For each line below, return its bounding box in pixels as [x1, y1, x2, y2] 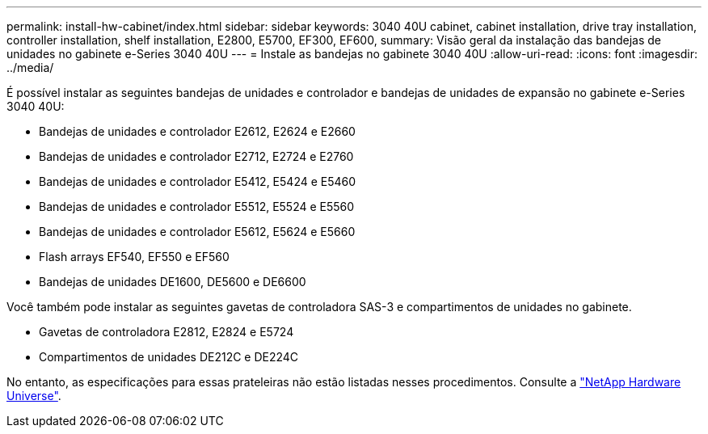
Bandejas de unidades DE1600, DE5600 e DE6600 [39, 275, 306, 289]
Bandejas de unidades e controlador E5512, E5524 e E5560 [39, 200, 355, 213]
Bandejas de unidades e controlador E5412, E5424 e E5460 [39, 175, 356, 188]
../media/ [6, 61, 54, 74]
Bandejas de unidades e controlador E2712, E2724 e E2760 [39, 150, 354, 163]
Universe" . [6, 389, 61, 402]
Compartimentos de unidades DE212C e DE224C [39, 350, 299, 364]
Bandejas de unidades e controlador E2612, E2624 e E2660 [39, 124, 356, 138]
